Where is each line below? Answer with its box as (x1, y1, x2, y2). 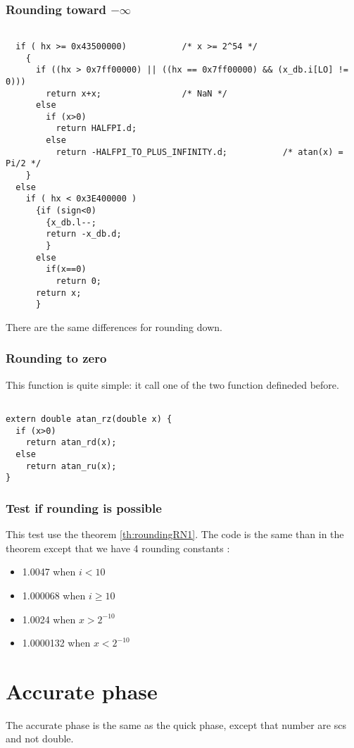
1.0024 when (22, 611, 76, 626)
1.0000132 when (22, 635, 91, 650)
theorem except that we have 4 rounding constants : (6, 540, 230, 555)
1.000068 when (22, 587, 86, 602)
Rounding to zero (6, 349, 107, 367)
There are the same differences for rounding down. (6, 319, 222, 334)
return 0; (56, 276, 102, 286)
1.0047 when (22, 564, 76, 579)
